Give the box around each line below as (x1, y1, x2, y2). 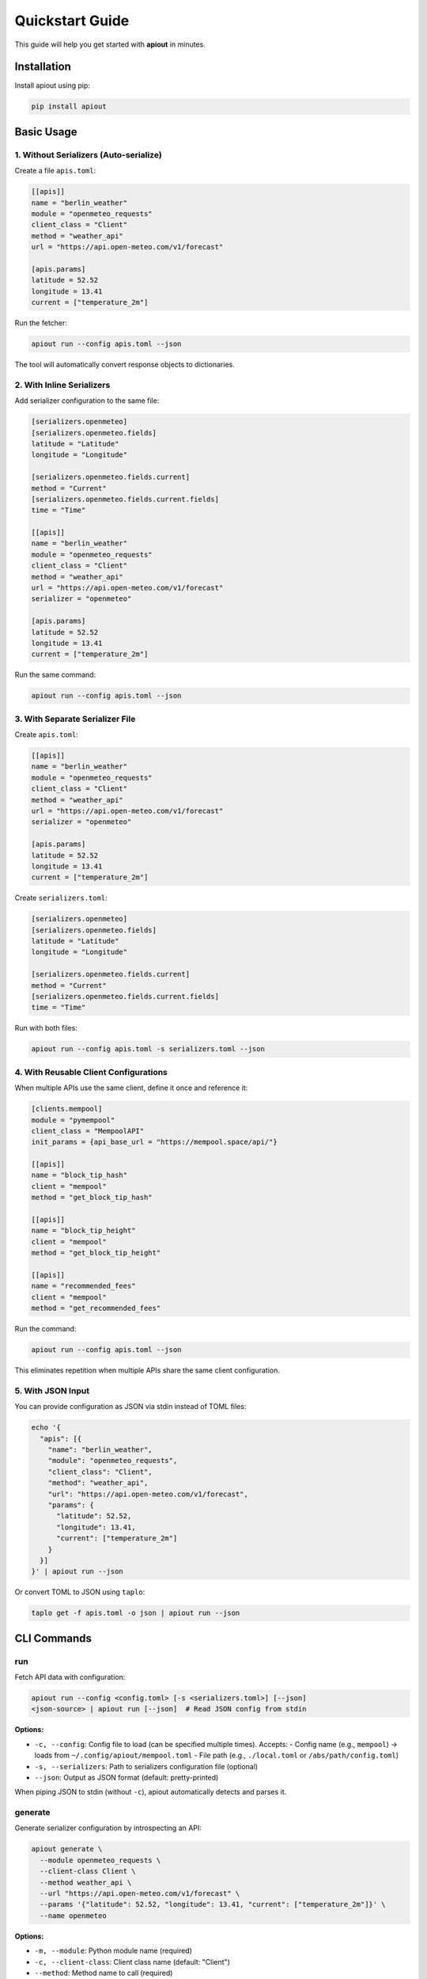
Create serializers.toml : (14, 893, 108, 902)
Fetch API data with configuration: (14, 1673, 126, 1682)
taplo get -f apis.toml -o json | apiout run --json (31, 1609, 240, 1618)
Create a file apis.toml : (14, 166, 96, 176)
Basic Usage (14, 125, 77, 139)
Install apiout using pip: (14, 81, 91, 90)
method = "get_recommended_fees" (31, 1304, 161, 1313)
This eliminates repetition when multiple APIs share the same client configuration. (14, 1366, 281, 1375)
